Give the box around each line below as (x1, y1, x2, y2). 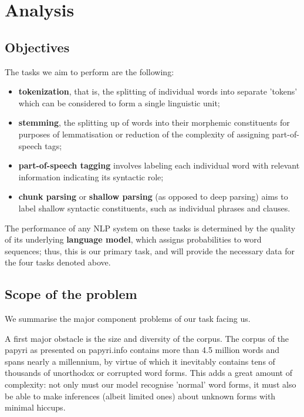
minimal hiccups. (5, 401, 66, 413)
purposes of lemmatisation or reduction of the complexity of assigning (18, 127, 269, 140)
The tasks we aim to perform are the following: (5, 65, 174, 78)
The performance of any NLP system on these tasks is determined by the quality (5, 221, 296, 234)
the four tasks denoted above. (5, 256, 111, 268)
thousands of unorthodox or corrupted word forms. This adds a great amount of (5, 366, 292, 379)
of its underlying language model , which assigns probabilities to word (5, 233, 262, 246)
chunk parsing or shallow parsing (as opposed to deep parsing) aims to (18, 190, 288, 203)
